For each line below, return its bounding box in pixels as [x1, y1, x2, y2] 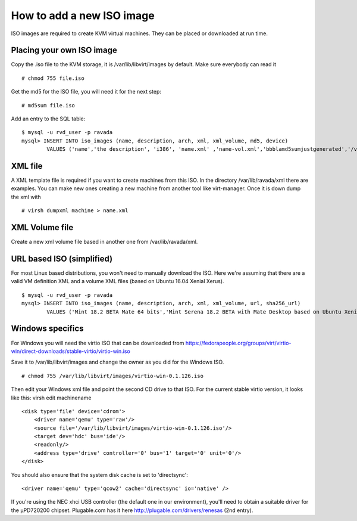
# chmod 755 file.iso [21, 75, 84, 82]
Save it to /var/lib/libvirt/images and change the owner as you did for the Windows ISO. [11, 358, 224, 366]
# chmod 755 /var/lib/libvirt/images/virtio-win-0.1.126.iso [21, 373, 203, 379]
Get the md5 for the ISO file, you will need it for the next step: [11, 88, 162, 95]
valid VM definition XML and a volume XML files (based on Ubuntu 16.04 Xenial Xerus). [11, 278, 224, 285]
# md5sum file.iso [21, 102, 76, 108]
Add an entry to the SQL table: [11, 115, 86, 122]
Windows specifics [11, 324, 84, 334]
